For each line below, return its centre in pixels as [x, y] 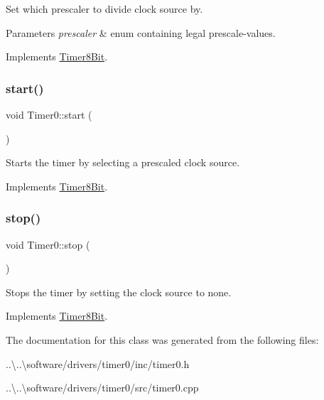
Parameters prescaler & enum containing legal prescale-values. [141, 32]
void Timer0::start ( [49, 114]
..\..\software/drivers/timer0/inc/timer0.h [98, 363]
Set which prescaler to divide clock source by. [104, 9]
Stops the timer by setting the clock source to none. [119, 292]
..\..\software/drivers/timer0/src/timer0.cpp [102, 388]
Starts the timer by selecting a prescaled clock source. [123, 162]
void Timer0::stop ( [48, 244]
